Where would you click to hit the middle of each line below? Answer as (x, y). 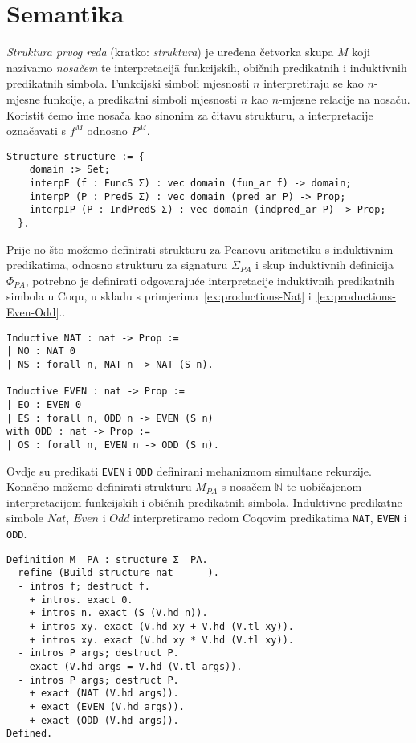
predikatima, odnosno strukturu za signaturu (117, 265)
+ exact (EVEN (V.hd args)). (107, 706)
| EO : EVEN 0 (44, 404)
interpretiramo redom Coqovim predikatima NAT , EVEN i (270, 518)
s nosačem (246, 486)
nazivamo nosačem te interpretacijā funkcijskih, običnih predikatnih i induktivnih (207, 67)
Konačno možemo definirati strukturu (99, 486)
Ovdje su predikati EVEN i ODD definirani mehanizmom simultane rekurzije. (189, 470)
